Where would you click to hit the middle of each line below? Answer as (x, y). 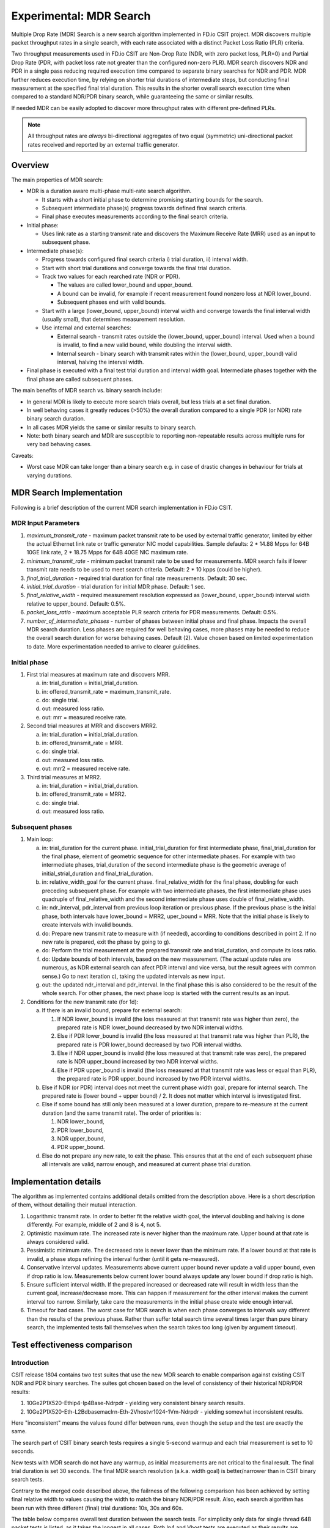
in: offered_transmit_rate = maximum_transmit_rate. (106, 691)
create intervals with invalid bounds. (87, 925)
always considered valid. (58, 1242)
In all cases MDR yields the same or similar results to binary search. (112, 427)
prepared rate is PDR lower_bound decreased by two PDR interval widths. (150, 1045)
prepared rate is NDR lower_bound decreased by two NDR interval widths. (150, 1027)
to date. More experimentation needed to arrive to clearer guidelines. (113, 646)
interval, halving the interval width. (101, 362)
